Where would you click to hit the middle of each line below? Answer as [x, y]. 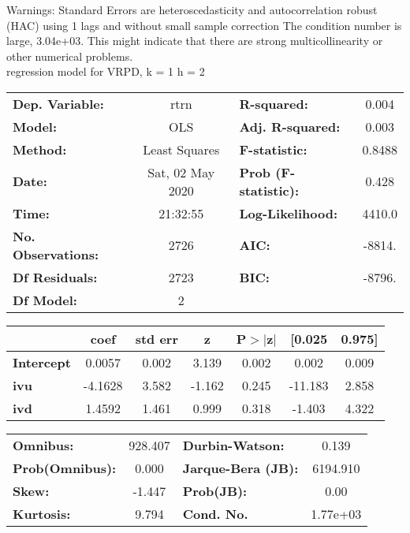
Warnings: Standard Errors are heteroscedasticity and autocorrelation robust [192, 9]
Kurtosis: [42, 513]
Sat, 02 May [181, 172]
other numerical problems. [70, 56]
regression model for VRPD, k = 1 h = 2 [106, 71]
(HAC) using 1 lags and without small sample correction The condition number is [204, 25]
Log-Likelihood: [289, 213]
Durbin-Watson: [233, 445]
